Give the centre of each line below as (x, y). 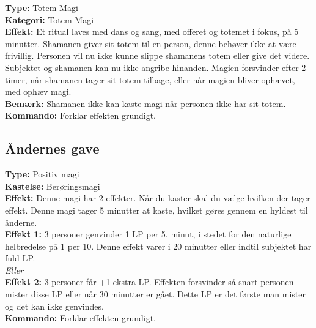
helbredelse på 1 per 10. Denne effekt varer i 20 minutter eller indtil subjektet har (158, 246)
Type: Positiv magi (42, 174)
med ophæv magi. (38, 91)
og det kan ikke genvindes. (54, 306)
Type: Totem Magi (42, 7)
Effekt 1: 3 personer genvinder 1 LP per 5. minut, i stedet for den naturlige (148, 234)
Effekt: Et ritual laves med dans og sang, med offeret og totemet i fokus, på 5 (152, 32)
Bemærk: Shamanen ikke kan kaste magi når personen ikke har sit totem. (145, 103)
